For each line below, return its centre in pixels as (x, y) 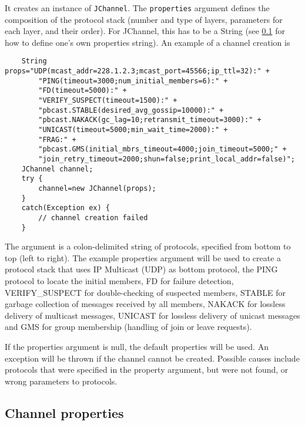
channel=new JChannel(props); (97, 188)
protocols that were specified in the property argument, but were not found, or (147, 370)
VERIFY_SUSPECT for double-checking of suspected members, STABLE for (145, 292)
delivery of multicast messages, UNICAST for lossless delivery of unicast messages (152, 315)
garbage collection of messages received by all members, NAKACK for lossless (145, 304)
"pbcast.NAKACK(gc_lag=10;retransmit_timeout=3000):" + (150, 120)
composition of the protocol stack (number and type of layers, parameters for (144, 19)
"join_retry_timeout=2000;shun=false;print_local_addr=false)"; (167, 159)
